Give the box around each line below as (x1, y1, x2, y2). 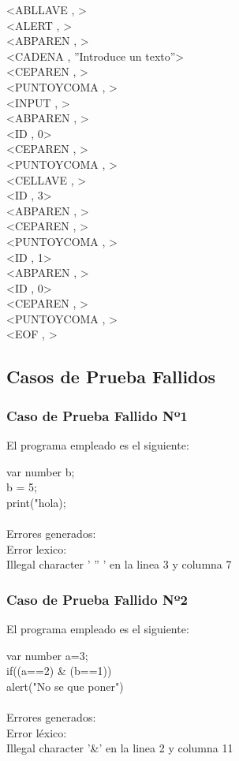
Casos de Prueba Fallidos (6, 364, 216, 389)
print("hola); (6, 494, 66, 510)
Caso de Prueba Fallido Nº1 (6, 405, 188, 425)
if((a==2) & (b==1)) (6, 662, 112, 679)
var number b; (6, 463, 75, 479)
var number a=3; (6, 647, 88, 663)
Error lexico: (6, 540, 67, 557)
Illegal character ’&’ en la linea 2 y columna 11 (6, 740, 233, 756)
